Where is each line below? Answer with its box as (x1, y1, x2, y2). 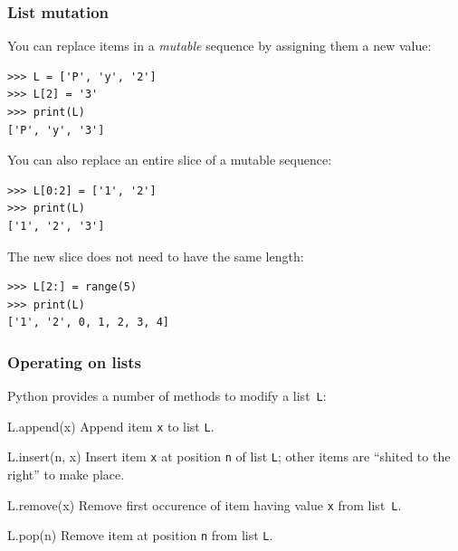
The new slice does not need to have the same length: (7, 246, 304, 265)
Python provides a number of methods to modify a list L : (7, 386, 327, 405)
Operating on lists (7, 350, 142, 373)
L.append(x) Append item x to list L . (7, 416, 215, 435)
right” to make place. (7, 465, 125, 484)
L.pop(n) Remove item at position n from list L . (7, 526, 273, 545)
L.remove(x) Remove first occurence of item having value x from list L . (7, 495, 402, 514)
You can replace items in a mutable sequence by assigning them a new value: (7, 36, 432, 55)
